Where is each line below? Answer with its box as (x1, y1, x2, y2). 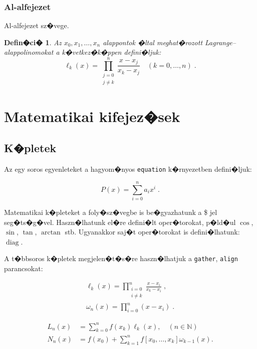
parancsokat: (4, 263, 43, 273)
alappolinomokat (4, 47, 54, 57)
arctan (41, 229, 61, 237)
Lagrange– (205, 37, 236, 47)
